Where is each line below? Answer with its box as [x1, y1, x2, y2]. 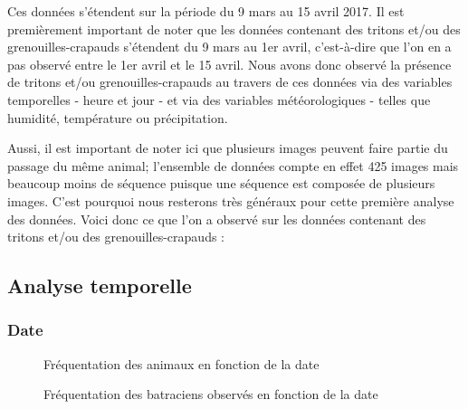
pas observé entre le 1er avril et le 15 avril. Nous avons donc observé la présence [7, 54, 452, 73]
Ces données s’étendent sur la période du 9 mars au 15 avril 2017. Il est [7, 2, 405, 20]
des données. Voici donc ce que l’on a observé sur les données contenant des [7, 209, 426, 228]
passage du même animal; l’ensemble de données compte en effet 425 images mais [7, 156, 459, 175]
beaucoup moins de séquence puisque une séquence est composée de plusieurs [7, 174, 435, 193]
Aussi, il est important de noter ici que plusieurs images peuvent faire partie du [7, 138, 448, 157]
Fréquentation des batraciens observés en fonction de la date [43, 385, 378, 404]
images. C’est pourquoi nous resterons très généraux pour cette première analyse [7, 191, 454, 210]
